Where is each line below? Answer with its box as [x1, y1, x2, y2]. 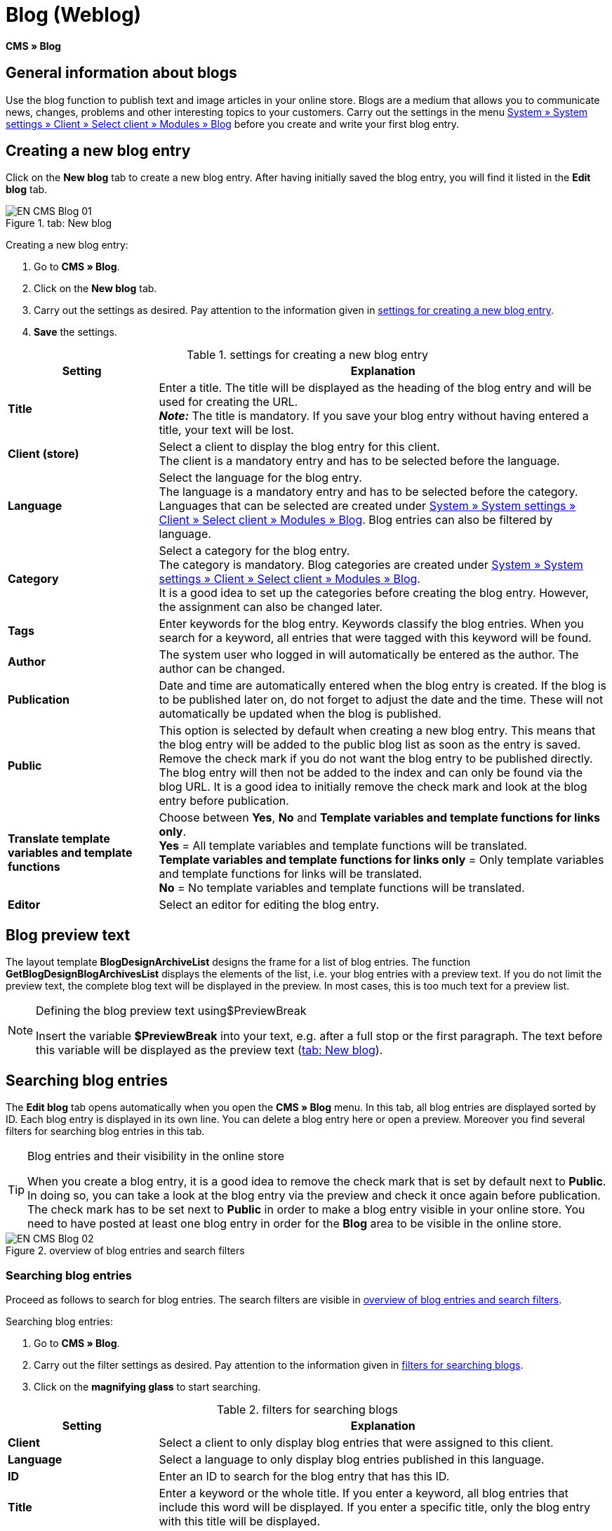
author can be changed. [159, 662, 286, 676]
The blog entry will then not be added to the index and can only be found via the [159, 765, 583, 780]
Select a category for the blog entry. [159, 544, 350, 558]
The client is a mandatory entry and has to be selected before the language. [159, 454, 560, 468]
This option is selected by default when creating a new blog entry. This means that [159, 723, 596, 738]
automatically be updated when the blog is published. [159, 707, 441, 721]
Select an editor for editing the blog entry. [159, 898, 380, 912]
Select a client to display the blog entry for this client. [159, 440, 440, 454]
